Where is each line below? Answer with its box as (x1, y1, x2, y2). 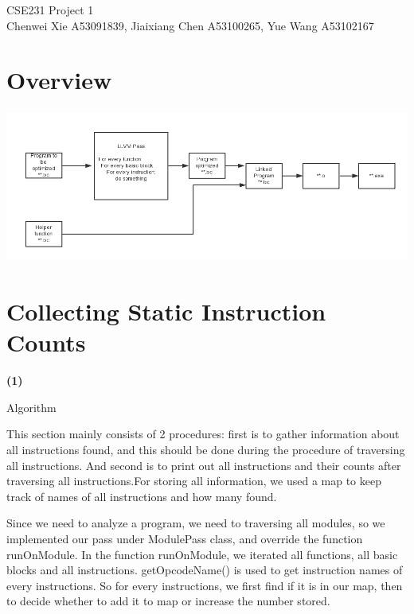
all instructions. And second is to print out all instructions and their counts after (6, 457, 401, 473)
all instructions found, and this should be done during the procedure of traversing (6, 441, 405, 457)
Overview (6, 64, 112, 96)
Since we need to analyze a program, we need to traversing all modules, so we (6, 515, 385, 531)
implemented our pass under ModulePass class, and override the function (6, 530, 363, 546)
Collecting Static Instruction (6, 295, 326, 328)
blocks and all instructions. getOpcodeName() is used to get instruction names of (6, 562, 403, 578)
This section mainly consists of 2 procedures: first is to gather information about (6, 426, 400, 442)
